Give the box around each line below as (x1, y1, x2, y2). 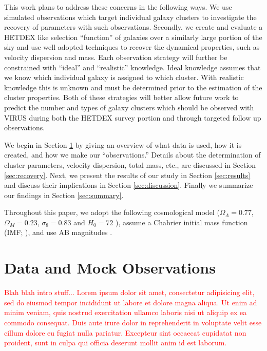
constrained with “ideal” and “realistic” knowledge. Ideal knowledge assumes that (4, 62, 261, 72)
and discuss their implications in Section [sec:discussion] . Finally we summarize (4, 180, 253, 190)
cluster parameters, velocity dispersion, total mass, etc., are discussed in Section (4, 159, 256, 170)
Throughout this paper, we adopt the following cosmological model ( (4, 207, 220, 218)
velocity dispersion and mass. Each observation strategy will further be (4, 51, 227, 62)
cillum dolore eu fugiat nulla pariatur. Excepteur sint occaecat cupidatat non (4, 327, 246, 338)
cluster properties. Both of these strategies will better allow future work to (4, 92, 239, 103)
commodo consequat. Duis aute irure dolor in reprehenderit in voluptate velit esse (4, 317, 262, 327)
